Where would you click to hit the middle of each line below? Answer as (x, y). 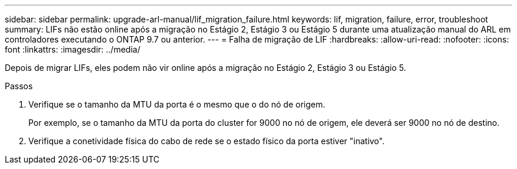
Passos (19, 86)
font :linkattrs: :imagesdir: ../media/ (73, 49)
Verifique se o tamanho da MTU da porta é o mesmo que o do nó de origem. (177, 104)
